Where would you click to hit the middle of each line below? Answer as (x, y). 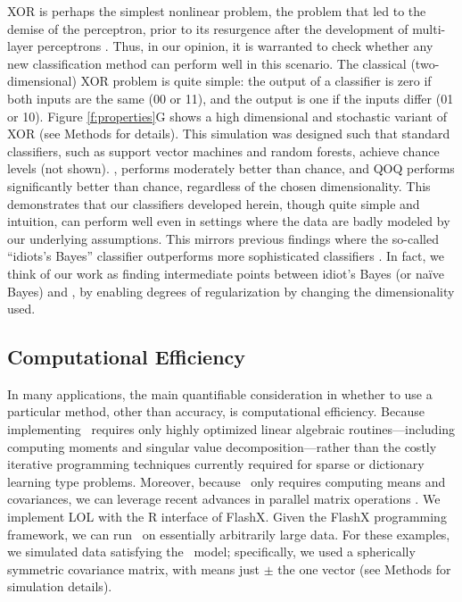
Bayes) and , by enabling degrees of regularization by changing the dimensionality (231, 291)
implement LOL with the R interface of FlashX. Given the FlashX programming (227, 517)
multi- (429, 28)
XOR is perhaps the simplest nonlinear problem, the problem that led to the (217, 11)
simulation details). (60, 586)
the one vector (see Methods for (364, 569)
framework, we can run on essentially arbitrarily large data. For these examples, (229, 534)
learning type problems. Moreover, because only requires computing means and (227, 481)
